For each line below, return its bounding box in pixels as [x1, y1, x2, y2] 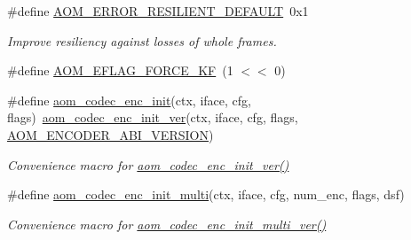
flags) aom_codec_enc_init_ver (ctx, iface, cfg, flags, [7, 108, 298, 127]
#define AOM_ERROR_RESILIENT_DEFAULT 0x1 [7, 2, 309, 19]
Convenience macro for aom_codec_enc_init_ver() [7, 155, 289, 174]
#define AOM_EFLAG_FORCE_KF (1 [7, 61, 233, 80]
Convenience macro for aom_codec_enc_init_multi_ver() [7, 214, 327, 233]
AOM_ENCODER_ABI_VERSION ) [7, 125, 214, 143]
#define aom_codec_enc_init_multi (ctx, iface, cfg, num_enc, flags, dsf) [7, 185, 405, 204]
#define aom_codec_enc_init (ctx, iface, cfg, [7, 90, 251, 109]
